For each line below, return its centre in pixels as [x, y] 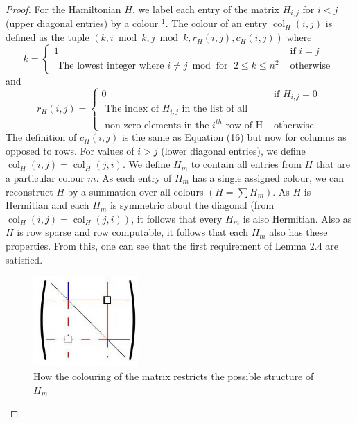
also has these [298, 232]
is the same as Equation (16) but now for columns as [234, 137]
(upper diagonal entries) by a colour [82, 23]
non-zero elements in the [157, 125]
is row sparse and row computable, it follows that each [132, 232]
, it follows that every [177, 218]
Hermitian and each [47, 205]
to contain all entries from [246, 164]
